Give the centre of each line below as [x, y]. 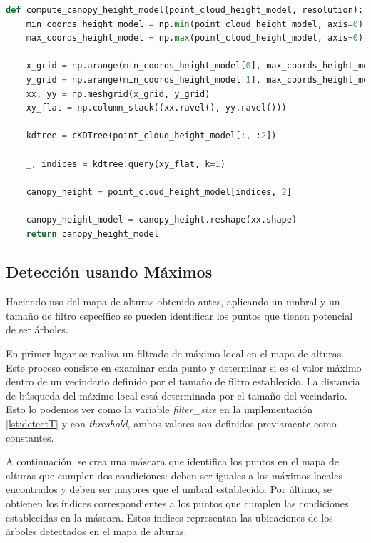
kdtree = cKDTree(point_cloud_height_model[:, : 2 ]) [151, 136]
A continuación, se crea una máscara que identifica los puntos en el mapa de [173, 461]
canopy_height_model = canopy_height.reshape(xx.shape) [162, 219]
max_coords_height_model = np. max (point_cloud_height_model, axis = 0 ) [195, 38]
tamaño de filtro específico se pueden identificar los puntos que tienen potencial [179, 315]
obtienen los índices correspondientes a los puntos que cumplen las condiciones [177, 503]
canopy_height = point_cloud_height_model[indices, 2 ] [159, 192]
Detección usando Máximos [109, 271]
